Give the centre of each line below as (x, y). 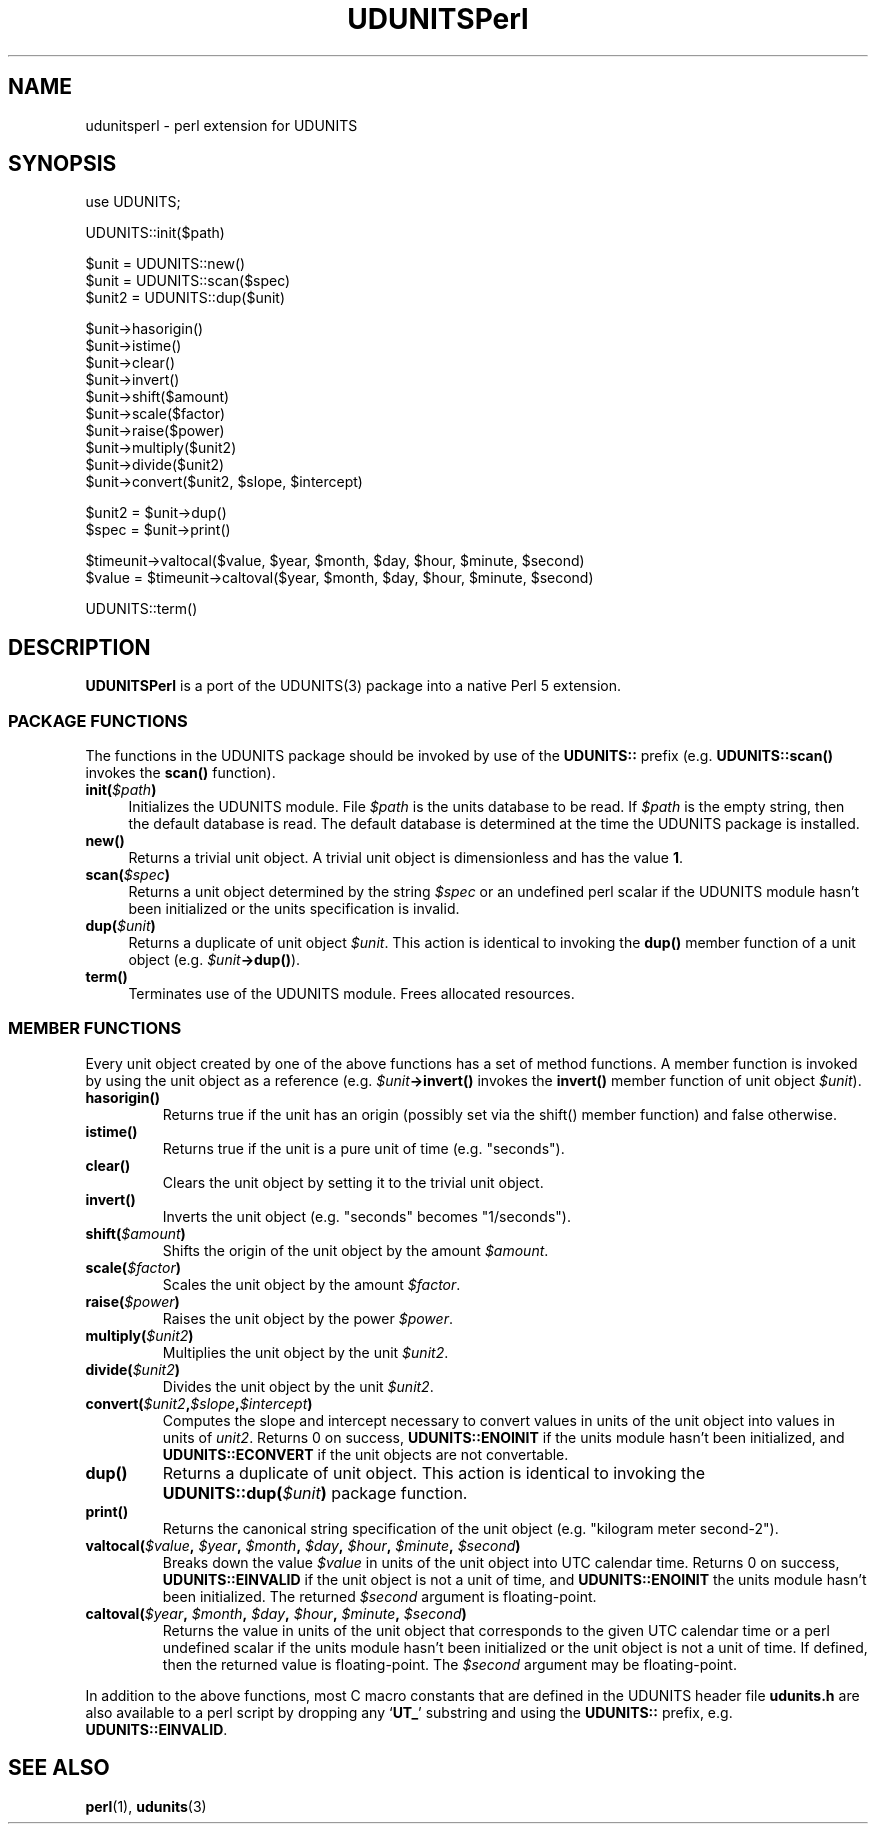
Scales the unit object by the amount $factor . (311, 1284)
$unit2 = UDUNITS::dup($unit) (185, 298)
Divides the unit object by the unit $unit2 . (298, 1386)
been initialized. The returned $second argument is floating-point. (379, 1596)
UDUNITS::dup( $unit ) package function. (315, 1492)
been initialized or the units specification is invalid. (294, 909)
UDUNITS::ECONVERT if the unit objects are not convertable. (365, 1454)
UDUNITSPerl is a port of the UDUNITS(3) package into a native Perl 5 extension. (353, 686)
